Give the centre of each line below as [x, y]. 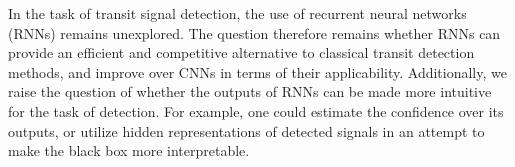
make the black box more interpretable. [129, 150]
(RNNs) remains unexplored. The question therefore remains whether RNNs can [254, 32]
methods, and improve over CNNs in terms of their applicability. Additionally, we [257, 71]
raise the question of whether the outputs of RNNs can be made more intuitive [250, 91]
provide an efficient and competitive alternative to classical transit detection [241, 52]
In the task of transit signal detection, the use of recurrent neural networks [237, 13]
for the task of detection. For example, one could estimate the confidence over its [256, 110]
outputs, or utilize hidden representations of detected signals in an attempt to [246, 130]
